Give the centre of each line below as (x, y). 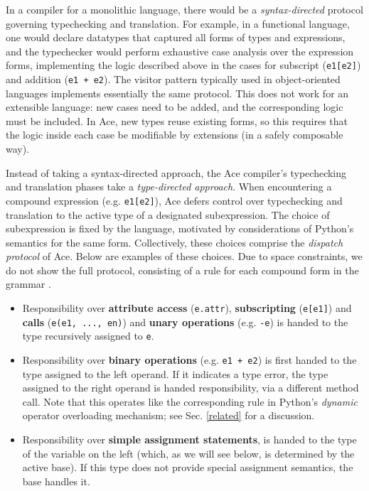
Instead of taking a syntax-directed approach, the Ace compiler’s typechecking (176, 172)
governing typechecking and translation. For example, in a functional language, (178, 23)
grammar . (28, 284)
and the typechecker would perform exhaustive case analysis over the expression (180, 51)
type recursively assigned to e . (88, 336)
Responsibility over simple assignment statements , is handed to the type (189, 439)
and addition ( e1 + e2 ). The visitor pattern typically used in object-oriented (173, 79)
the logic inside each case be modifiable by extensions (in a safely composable (175, 135)
